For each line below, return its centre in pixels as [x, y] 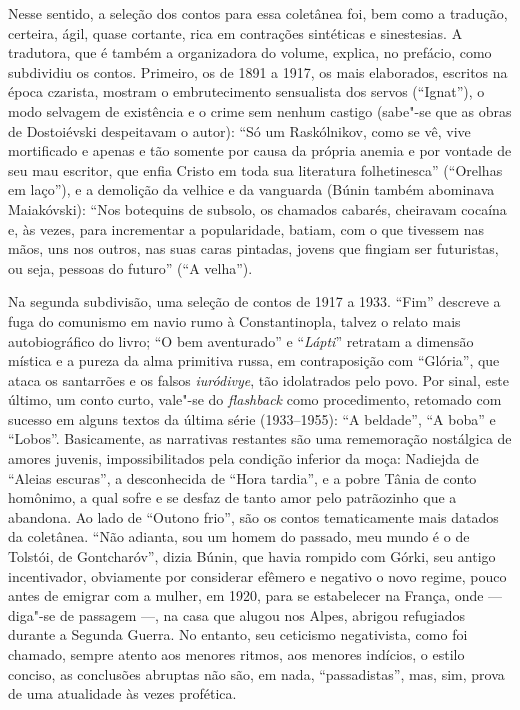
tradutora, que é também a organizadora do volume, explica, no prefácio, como [250, 52]
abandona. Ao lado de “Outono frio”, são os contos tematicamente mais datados [253, 516]
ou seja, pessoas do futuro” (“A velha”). [130, 267]
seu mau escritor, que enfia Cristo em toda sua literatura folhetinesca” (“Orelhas [255, 169]
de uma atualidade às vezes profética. [122, 693]
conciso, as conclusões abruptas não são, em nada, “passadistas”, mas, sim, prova [256, 673]
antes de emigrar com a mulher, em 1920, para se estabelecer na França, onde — [255, 595]
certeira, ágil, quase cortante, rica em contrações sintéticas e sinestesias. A [235, 32]
